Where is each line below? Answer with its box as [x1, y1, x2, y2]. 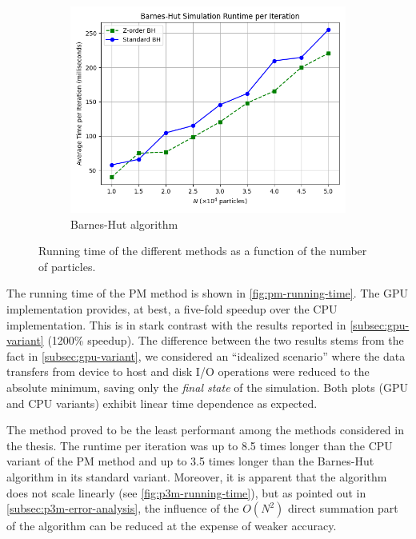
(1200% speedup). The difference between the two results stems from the [47, 332, 404, 349]
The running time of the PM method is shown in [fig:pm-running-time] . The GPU [6, 285, 409, 301]
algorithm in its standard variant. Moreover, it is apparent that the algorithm [6, 468, 387, 485]
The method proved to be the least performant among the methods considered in [6, 421, 404, 438]
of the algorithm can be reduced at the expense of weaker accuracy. [6, 517, 337, 534]
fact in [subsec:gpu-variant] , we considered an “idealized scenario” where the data [6, 347, 406, 364]
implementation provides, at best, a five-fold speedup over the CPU [6, 300, 338, 317]
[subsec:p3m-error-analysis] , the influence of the [6, 500, 239, 517]
